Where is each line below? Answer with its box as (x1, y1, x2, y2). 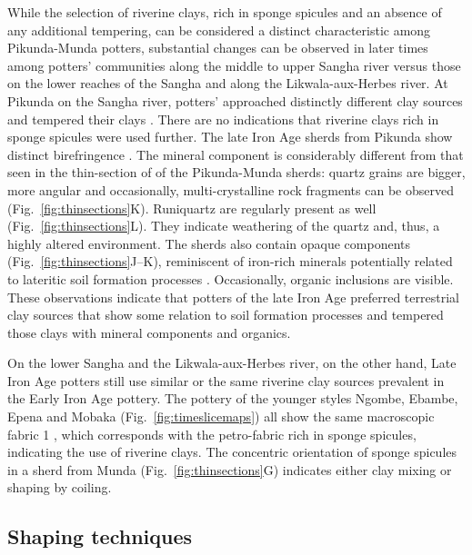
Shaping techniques (7, 522, 193, 550)
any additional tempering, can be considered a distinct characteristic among (7, 20, 431, 39)
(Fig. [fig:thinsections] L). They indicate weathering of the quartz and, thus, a (7, 216, 440, 235)
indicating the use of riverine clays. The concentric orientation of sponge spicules (7, 442, 457, 461)
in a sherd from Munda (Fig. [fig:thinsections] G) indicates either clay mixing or (7, 460, 452, 479)
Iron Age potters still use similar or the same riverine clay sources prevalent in (7, 371, 445, 390)
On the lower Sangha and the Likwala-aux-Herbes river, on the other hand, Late (7, 353, 457, 372)
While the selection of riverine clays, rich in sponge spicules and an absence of (7, 3, 442, 21)
